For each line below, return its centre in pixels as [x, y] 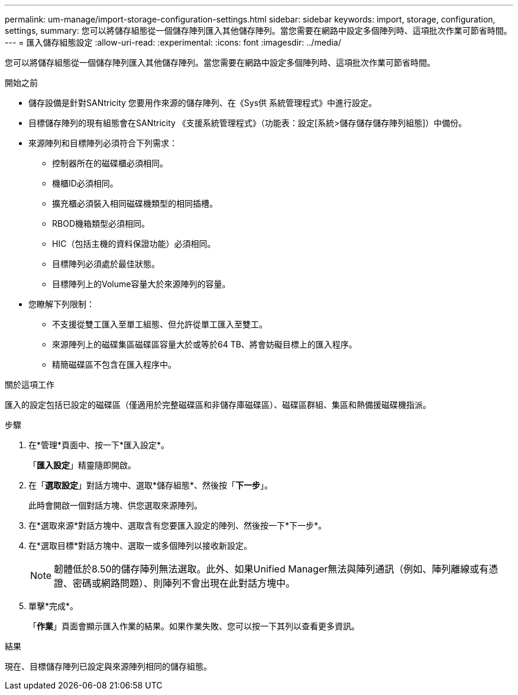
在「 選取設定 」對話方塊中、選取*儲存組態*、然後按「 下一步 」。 [151, 485]
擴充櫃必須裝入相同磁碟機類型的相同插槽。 [135, 203]
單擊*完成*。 [54, 606]
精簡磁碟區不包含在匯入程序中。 [114, 364]
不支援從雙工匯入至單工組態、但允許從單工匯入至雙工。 [160, 324]
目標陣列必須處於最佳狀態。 [106, 264]
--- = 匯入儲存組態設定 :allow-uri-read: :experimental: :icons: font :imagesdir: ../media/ [173, 42]
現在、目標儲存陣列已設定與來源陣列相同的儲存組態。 [108, 666]
